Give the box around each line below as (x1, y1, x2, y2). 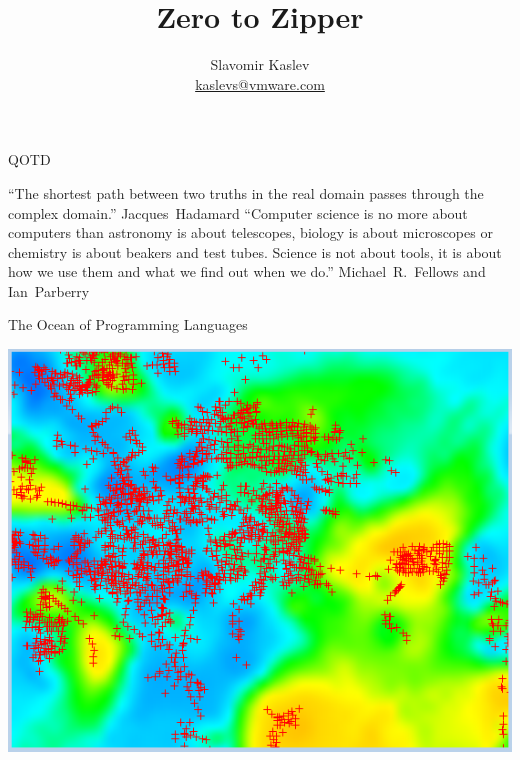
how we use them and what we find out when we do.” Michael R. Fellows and (8, 261, 486, 282)
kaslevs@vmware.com (195, 73, 325, 94)
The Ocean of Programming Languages (8, 314, 248, 335)
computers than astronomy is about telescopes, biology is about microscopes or (8, 222, 493, 243)
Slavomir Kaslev (210, 54, 310, 75)
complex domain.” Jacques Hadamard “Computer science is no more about (8, 202, 468, 223)
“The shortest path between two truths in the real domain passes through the (8, 182, 484, 203)
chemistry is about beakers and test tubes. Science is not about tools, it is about (8, 241, 502, 262)
